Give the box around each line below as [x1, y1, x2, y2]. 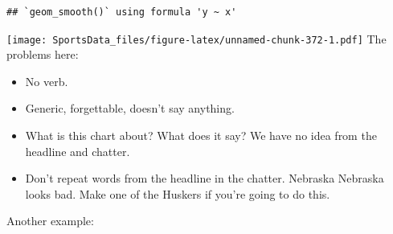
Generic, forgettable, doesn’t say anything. [25, 100, 235, 117]
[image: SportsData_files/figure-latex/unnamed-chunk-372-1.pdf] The [6, 30, 387, 47]
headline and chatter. [25, 142, 130, 159]
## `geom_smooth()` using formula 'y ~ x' [6, 6, 237, 18]
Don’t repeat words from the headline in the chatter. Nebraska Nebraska [25, 170, 384, 187]
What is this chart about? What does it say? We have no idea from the [25, 127, 377, 144]
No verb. [25, 72, 68, 89]
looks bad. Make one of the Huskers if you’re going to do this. [25, 185, 330, 202]
